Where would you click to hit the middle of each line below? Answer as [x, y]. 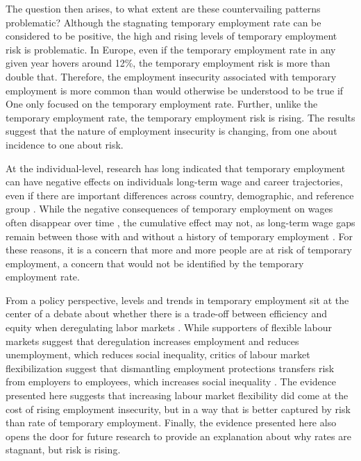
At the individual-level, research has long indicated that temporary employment [176, 168]
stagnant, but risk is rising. [63, 450]
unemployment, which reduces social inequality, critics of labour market [158, 354]
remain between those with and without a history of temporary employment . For [179, 236]
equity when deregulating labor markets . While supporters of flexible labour [169, 327]
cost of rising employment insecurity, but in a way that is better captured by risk [178, 409]
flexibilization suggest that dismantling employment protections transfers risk [170, 368]
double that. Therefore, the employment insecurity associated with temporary [171, 76]
